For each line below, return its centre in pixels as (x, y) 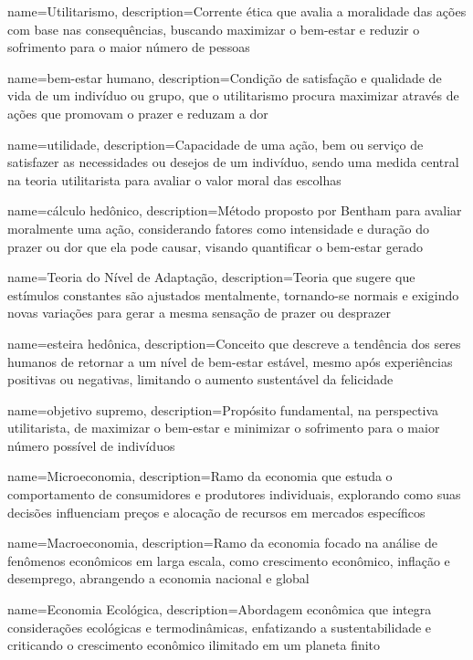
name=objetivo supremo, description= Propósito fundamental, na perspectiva (223, 409)
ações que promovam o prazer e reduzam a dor (138, 113)
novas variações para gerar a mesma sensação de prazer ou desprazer (199, 313)
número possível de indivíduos (91, 445)
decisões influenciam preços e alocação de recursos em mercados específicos (216, 512)
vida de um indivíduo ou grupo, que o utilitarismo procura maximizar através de (233, 95)
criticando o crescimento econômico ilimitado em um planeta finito (194, 645)
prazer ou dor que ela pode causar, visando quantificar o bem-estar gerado (215, 246)
